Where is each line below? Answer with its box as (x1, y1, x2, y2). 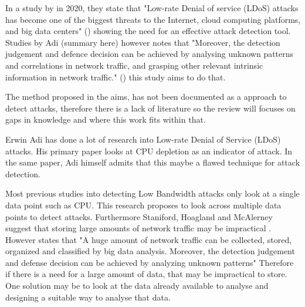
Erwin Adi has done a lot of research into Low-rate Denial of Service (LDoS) (5, 133, 281, 145)
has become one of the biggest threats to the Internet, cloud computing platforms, (5, 13, 301, 25)
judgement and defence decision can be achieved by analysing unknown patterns (5, 48, 294, 60)
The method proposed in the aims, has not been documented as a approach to (5, 90, 287, 103)
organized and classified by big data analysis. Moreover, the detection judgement (5, 245, 295, 257)
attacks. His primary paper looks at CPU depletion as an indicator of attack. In (5, 144, 293, 157)
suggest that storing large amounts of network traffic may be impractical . (5, 222, 272, 234)
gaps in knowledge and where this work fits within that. (5, 113, 206, 126)
